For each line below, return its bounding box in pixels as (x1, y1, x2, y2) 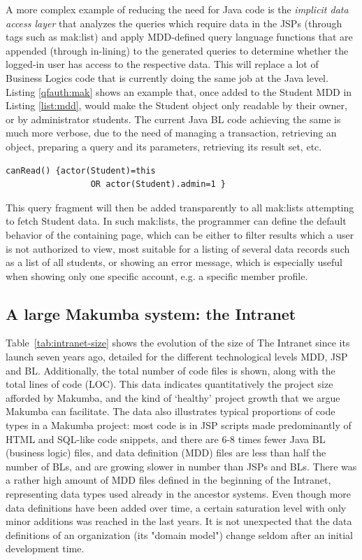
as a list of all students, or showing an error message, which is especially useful (6, 255, 342, 269)
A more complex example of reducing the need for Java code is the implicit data (6, 2, 349, 16)
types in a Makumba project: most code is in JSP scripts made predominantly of (6, 418, 352, 433)
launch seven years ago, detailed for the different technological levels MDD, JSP (6, 349, 348, 364)
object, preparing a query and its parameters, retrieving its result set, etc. (6, 139, 322, 153)
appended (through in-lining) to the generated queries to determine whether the (6, 43, 349, 57)
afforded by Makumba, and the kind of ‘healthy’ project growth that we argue (6, 390, 340, 405)
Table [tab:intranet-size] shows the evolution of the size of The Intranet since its (6, 335, 350, 350)
